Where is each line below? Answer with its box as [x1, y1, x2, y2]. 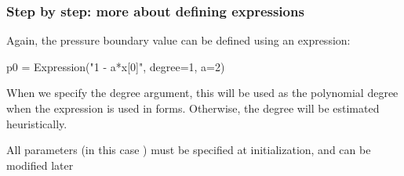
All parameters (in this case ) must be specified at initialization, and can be [6, 142, 371, 158]
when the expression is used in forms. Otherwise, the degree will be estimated [6, 100, 380, 116]
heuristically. [6, 115, 67, 131]
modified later [6, 156, 74, 173]
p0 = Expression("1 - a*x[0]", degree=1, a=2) [6, 58, 225, 74]
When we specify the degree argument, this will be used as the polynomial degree [6, 84, 399, 101]
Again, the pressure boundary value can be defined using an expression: [6, 32, 351, 48]
